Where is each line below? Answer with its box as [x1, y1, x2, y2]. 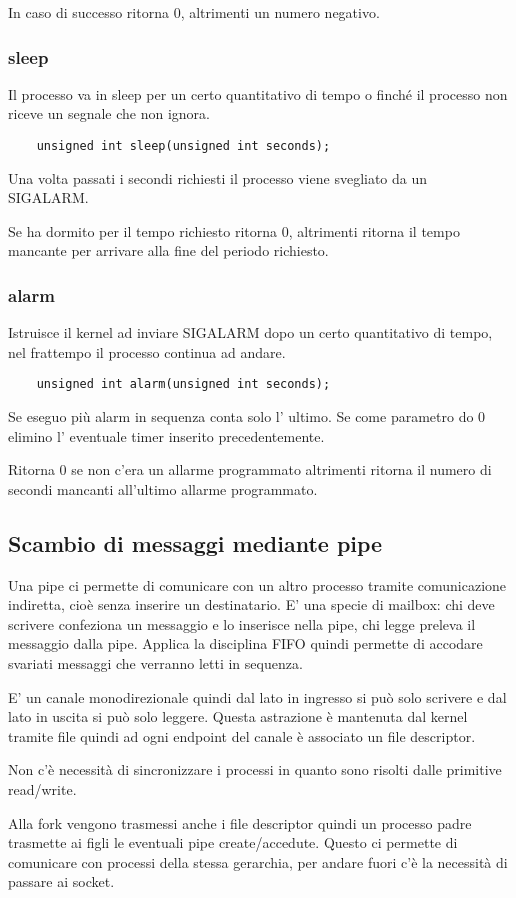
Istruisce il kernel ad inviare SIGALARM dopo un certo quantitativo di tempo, [8, 322, 493, 343]
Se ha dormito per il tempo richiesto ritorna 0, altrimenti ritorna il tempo [8, 220, 460, 241]
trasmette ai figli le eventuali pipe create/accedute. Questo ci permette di [8, 832, 458, 853]
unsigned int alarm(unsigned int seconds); [36, 377, 331, 392]
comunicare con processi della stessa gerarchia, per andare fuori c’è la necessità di [8, 851, 508, 872]
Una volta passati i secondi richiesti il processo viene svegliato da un [8, 167, 428, 188]
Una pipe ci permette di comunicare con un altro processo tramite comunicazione [8, 574, 507, 595]
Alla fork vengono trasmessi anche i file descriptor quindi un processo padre [8, 812, 472, 833]
